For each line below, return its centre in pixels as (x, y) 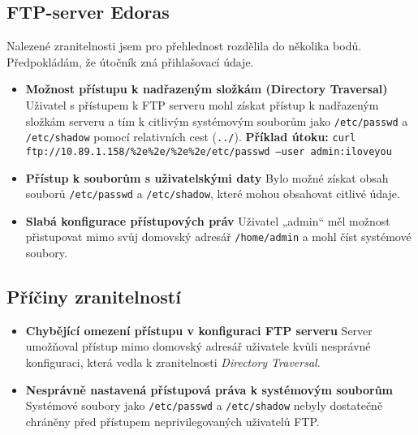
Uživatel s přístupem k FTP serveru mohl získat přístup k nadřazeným (202, 104)
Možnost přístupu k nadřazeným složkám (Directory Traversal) (207, 89)
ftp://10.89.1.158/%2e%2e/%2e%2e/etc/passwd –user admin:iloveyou (209, 151)
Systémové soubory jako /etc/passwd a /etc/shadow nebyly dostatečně (204, 405)
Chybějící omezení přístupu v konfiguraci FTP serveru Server (199, 330)
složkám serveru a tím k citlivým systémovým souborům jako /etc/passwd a (217, 121)
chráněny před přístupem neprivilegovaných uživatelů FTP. (172, 421)
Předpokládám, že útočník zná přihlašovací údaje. (130, 61)
